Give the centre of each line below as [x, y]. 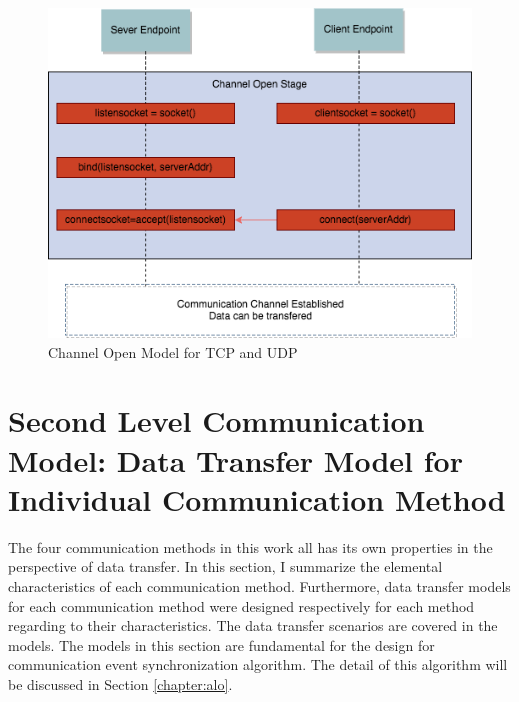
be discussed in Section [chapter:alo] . [120, 683]
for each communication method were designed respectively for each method [241, 605]
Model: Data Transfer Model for [235, 459]
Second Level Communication [216, 420]
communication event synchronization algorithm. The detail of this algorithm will [258, 664]
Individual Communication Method [257, 498]
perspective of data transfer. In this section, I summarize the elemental [225, 566]
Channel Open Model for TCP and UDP [173, 351]
